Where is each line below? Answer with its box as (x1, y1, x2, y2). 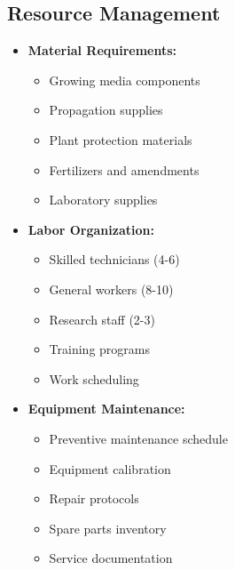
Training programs (49, 340, 150, 358)
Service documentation (49, 549, 173, 567)
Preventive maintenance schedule (49, 429, 228, 447)
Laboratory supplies (49, 190, 158, 209)
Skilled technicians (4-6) (49, 250, 180, 269)
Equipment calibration (49, 459, 171, 478)
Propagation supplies (49, 100, 163, 119)
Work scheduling (49, 369, 139, 388)
